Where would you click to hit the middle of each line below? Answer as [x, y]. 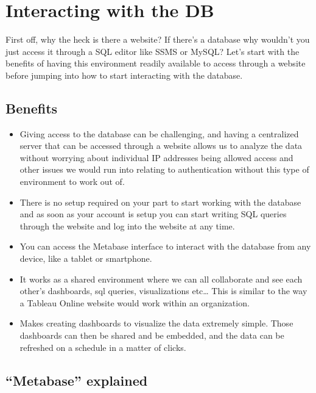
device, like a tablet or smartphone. [86, 258]
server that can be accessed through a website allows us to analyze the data [161, 146]
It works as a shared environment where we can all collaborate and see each [161, 279]
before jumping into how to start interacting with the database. [124, 75]
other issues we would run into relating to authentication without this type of [164, 169]
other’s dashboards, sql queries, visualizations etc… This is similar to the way [163, 291]
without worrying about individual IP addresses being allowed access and [156, 157]
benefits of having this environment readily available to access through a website [156, 63]
